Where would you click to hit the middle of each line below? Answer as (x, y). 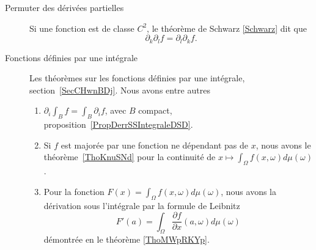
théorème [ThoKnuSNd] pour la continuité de (130, 157)
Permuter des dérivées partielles (64, 7)
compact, (155, 110)
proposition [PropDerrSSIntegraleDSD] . (118, 124)
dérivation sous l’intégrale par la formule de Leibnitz (142, 205)
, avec (116, 110)
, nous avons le (283, 145)
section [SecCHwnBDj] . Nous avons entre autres (120, 90)
